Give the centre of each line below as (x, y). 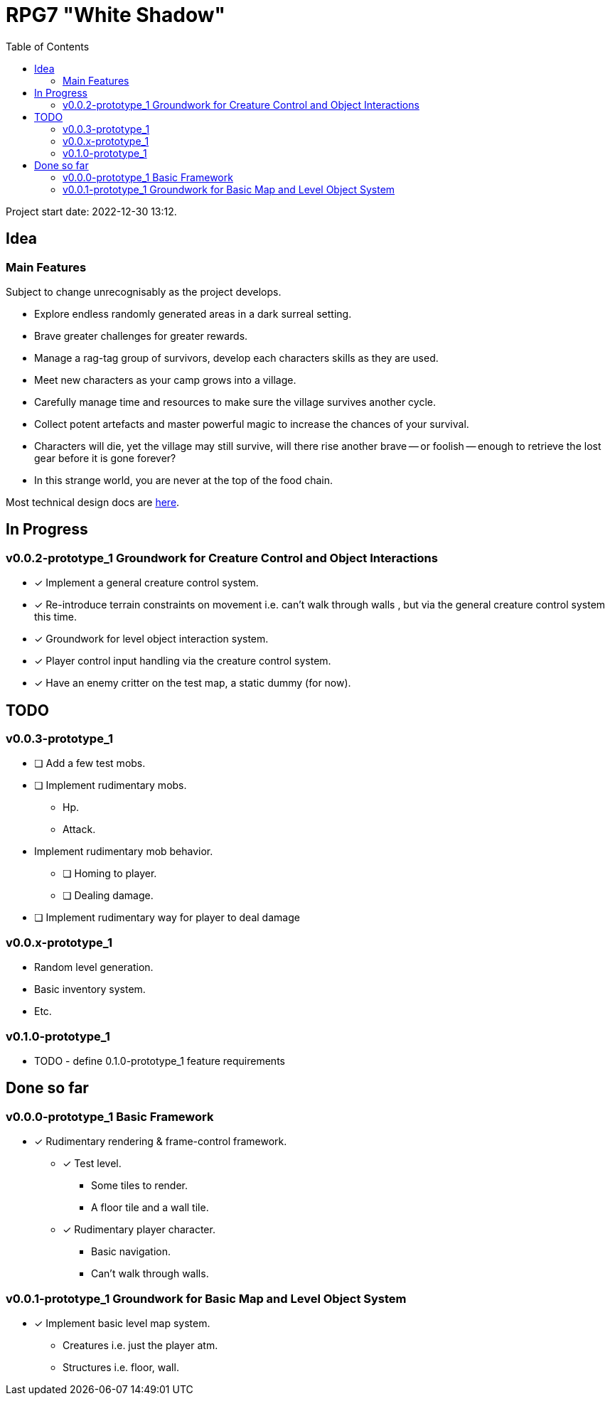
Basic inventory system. (90, 989)
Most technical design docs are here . (93, 502)
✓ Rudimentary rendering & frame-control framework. (161, 1142)
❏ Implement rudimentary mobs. (111, 785)
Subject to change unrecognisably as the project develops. (144, 291)
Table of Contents (48, 46)
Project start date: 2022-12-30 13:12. (91, 211)
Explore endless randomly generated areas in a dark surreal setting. (193, 313)
